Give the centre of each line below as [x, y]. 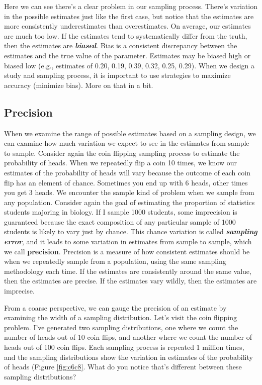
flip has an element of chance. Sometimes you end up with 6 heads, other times [126, 182]
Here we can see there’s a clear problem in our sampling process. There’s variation [131, 6]
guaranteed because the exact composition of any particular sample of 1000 [120, 221]
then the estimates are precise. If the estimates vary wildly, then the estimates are [130, 281]
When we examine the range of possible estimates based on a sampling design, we [130, 133]
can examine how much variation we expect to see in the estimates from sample [127, 143]
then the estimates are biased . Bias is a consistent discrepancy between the [121, 45]
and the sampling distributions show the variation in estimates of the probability [128, 357]
